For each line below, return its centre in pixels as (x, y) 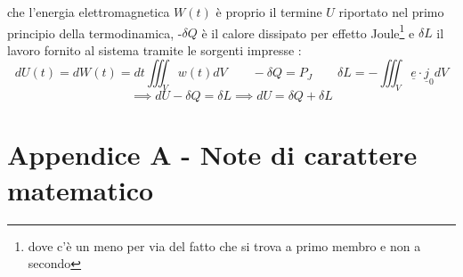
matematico (81, 189)
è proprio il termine (269, 12)
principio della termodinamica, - (95, 33)
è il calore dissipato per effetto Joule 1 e (308, 31)
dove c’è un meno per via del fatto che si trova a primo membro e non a (224, 245)
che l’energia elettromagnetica (89, 12)
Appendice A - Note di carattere (212, 155)
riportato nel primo (391, 12)
